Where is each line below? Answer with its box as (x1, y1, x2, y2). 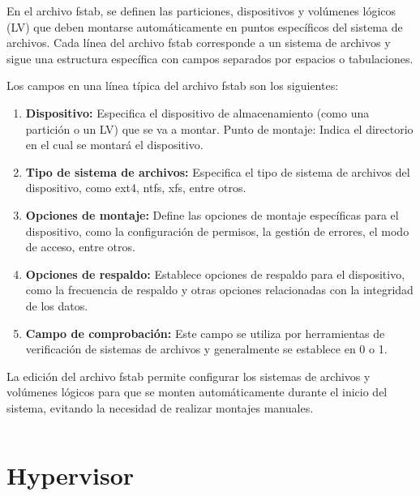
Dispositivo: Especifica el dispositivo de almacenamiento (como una (25, 104, 370, 121)
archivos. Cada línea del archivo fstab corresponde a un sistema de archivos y (6, 34, 391, 51)
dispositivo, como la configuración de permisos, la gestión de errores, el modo (25, 222, 409, 239)
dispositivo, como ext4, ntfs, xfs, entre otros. (25, 179, 246, 196)
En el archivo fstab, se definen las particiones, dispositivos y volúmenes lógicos (6, 2, 396, 19)
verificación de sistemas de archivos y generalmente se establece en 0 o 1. (25, 340, 388, 357)
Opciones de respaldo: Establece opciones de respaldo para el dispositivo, (25, 265, 405, 282)
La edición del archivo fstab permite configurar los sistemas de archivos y (6, 367, 371, 384)
